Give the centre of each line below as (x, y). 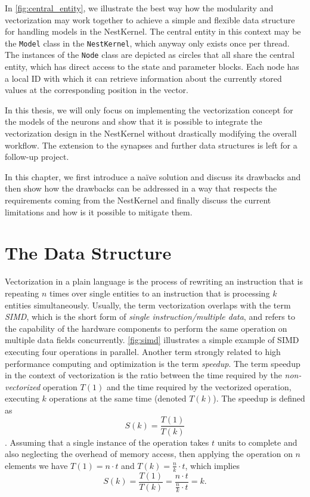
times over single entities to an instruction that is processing (159, 293)
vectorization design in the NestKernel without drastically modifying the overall (151, 133)
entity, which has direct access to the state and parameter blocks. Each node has (152, 67)
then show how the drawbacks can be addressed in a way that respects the (141, 188)
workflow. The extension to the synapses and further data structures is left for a (151, 145)
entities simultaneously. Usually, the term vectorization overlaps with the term (148, 305)
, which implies (212, 465)
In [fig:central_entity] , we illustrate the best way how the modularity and (139, 8)
